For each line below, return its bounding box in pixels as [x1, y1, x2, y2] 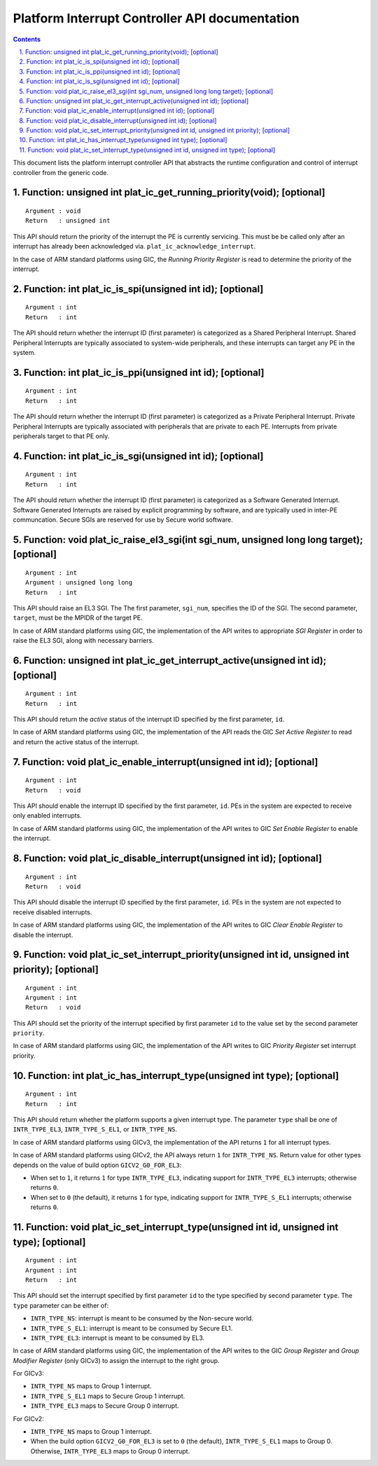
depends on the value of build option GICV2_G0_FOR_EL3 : [13, 1161, 182, 1169]
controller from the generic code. [13, 168, 108, 176]
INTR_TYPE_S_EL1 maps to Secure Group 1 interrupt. [30, 1392, 185, 1400]
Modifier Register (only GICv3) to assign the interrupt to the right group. [13, 1356, 220, 1364]
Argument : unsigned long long [25, 578, 133, 587]
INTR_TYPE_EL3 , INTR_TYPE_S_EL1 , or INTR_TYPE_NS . [13, 1125, 178, 1133]
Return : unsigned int [25, 217, 111, 225]
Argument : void [25, 207, 81, 215]
